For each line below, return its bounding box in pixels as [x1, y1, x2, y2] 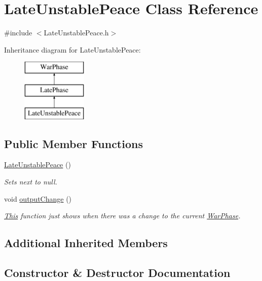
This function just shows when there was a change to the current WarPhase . [4, 210, 241, 221]
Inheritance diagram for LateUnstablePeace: [4, 44, 141, 55]
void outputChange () [4, 193, 72, 204]
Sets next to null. [4, 176, 57, 187]
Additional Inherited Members [4, 235, 168, 251]
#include [4, 27, 32, 38]
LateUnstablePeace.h [44, 27, 109, 38]
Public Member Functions [4, 135, 143, 151]
